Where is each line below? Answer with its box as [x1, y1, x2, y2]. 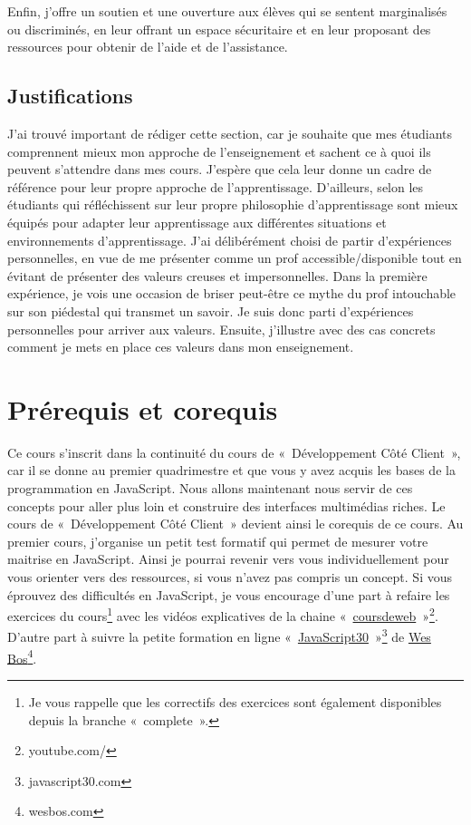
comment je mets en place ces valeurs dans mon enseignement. [7, 337, 354, 356]
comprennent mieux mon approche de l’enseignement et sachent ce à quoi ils [7, 141, 431, 160]
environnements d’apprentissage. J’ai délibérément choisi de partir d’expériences [7, 230, 452, 249]
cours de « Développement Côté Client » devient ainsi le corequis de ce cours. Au [7, 514, 464, 533]
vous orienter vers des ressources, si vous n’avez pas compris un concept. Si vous [7, 567, 453, 586]
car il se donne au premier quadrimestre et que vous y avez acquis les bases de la [7, 461, 456, 480]
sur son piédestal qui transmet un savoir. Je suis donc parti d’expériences [7, 301, 414, 320]
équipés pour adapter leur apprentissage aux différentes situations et [7, 212, 387, 231]
